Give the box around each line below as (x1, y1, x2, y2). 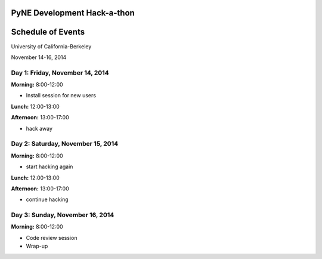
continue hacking (26, 196, 69, 203)
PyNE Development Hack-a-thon (11, 8, 135, 18)
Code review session (26, 234, 78, 241)
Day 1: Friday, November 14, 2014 (11, 69, 110, 77)
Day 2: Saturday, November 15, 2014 (11, 140, 119, 148)
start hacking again (26, 163, 73, 170)
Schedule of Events (11, 27, 85, 37)
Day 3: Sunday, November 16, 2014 (11, 211, 114, 219)
